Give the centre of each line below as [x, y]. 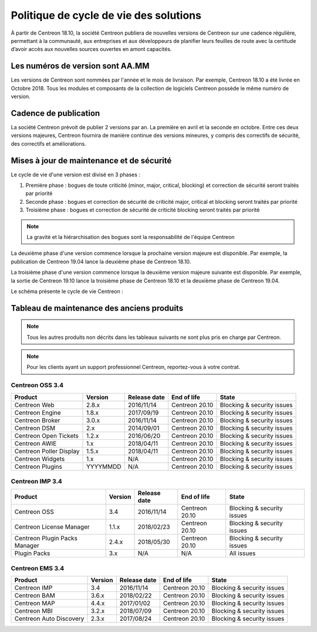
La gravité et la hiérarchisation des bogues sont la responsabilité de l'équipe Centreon [131, 237]
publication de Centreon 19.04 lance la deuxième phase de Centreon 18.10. [101, 261]
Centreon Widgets [40, 459]
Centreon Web [35, 405]
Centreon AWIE [36, 443]
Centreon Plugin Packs [46, 539]
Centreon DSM [35, 428]
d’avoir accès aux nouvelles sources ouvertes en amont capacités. [91, 49]
